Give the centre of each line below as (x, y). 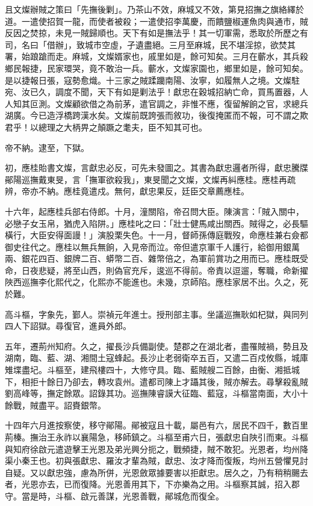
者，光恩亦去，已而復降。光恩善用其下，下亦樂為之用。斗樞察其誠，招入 (148, 484)
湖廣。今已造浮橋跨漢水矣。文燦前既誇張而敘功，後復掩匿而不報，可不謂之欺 (156, 115)
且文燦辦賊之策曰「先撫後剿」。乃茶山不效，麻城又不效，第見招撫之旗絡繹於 (154, 9)
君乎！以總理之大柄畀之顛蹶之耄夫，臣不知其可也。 (106, 127)
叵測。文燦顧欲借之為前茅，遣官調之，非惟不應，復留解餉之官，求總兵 (169, 103)
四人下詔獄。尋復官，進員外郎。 (68, 326)
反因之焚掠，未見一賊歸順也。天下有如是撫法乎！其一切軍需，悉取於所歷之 (152, 33)
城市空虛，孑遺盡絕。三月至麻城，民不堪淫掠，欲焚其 (190, 44)
